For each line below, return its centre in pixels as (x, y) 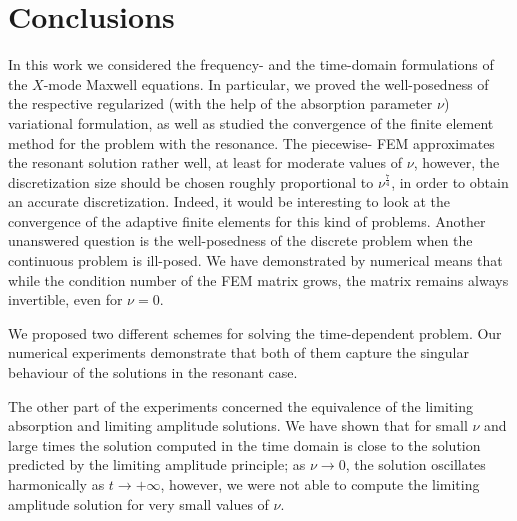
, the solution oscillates (415, 464)
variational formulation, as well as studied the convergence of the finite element (251, 122)
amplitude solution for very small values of (138, 503)
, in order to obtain (450, 181)
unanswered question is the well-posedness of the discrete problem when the (240, 240)
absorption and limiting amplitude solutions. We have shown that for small (238, 425)
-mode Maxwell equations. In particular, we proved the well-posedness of (266, 83)
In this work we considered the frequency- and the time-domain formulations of (251, 64)
